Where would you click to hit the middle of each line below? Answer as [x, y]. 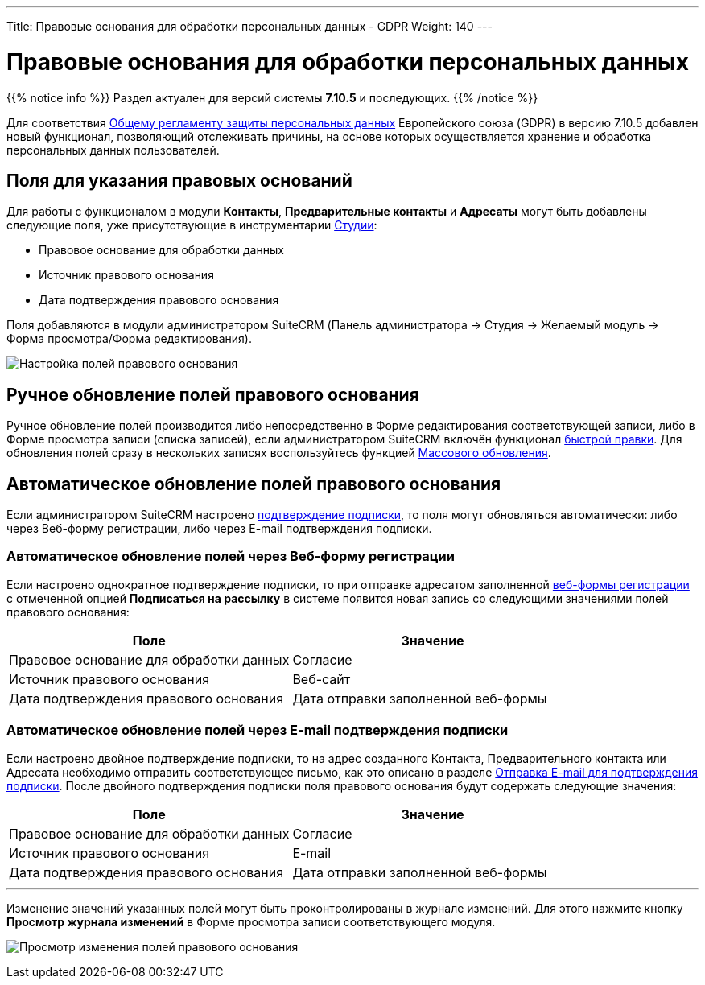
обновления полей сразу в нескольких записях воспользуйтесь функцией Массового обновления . [279, 453]
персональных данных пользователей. [113, 150]
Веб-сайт [322, 679]
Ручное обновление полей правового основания [213, 394]
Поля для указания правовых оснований [179, 180]
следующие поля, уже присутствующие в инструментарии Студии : [192, 225]
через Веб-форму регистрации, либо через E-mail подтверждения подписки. [219, 529]
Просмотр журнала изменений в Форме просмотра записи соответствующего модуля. [251, 921]
